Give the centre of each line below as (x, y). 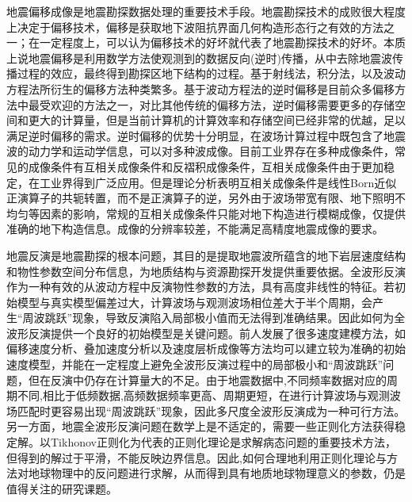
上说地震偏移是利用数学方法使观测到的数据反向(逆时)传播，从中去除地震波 (199, 57)
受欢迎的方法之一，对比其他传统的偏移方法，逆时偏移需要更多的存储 (217, 104)
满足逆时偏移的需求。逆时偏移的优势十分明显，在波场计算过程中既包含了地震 (206, 135)
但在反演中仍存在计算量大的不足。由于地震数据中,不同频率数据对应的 (207, 379)
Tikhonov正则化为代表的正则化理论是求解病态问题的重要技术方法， (223, 442)
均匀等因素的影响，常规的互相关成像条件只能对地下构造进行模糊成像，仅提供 (206, 213)
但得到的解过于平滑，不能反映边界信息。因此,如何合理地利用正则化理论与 (196, 457)
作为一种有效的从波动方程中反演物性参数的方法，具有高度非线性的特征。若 (200, 287)
